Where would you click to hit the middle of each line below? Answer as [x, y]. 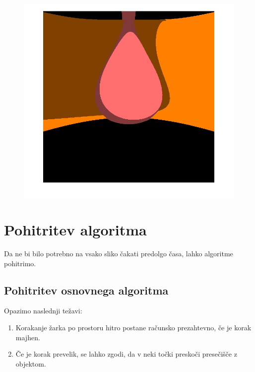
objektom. [31, 363]
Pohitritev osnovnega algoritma [86, 290]
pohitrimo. [20, 263]
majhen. [28, 337]
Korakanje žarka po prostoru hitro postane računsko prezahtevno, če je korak [133, 328]
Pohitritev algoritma [75, 230]
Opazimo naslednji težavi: [43, 311]
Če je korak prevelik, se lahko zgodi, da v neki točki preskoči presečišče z [126, 354]
